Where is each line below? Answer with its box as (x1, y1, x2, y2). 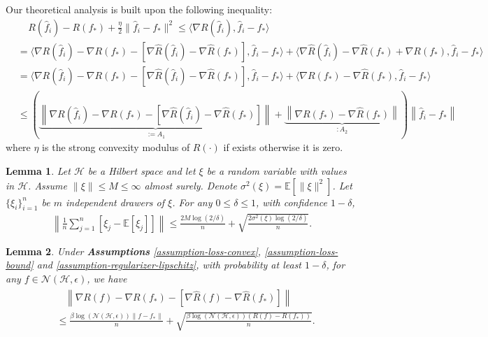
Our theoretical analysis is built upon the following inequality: (6, 2, 273, 16)
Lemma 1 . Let (6, 164, 71, 178)
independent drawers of (66, 194, 165, 209)
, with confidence (256, 194, 327, 209)
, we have (87, 271, 127, 285)
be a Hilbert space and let (87, 164, 196, 178)
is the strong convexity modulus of (42, 140, 190, 155)
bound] (6, 257, 34, 272)
